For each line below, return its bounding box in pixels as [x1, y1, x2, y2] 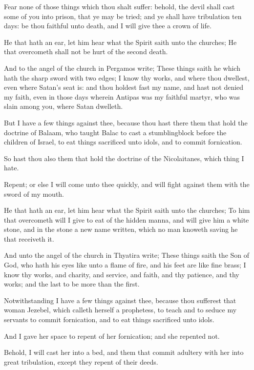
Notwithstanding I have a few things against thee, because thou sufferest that [4, 295, 236, 305]
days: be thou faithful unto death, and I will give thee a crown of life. [4, 21, 212, 31]
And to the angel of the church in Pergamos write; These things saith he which [4, 62, 240, 73]
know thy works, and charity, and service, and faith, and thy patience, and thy [4, 269, 239, 279]
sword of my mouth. [4, 188, 64, 199]
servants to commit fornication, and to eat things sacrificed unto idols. [4, 314, 214, 325]
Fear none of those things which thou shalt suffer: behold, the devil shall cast [4, 1, 235, 11]
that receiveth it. [4, 233, 54, 244]
